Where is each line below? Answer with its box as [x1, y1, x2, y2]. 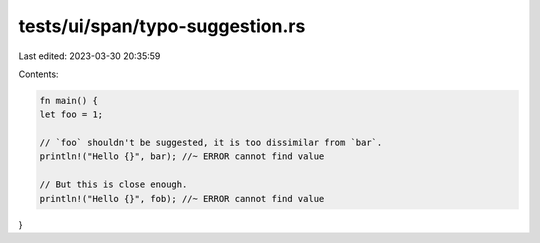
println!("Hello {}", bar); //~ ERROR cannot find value [39, 151, 325, 162]
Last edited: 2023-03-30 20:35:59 [18, 50, 161, 62]
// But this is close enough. [39, 179, 188, 190]
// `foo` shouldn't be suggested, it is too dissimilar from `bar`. [39, 137, 383, 149]
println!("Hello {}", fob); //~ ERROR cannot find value [39, 193, 325, 204]
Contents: [18, 68, 59, 80]
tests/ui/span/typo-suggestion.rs [18, 15, 306, 37]
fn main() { [39, 95, 99, 106]
